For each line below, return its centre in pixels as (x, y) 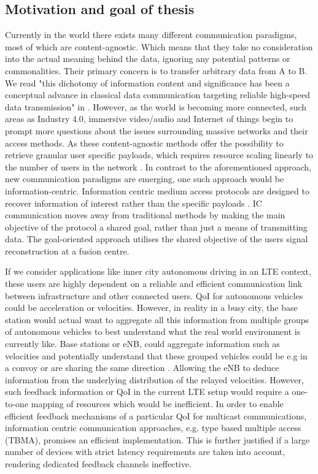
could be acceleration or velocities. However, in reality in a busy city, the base (151, 308)
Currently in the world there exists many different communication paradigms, (151, 35)
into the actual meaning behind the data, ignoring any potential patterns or (148, 59)
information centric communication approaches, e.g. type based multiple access (153, 428)
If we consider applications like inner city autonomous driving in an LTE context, (158, 271)
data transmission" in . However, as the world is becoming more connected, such (156, 106)
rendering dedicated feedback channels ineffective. (98, 463)
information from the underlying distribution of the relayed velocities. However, (154, 379)
